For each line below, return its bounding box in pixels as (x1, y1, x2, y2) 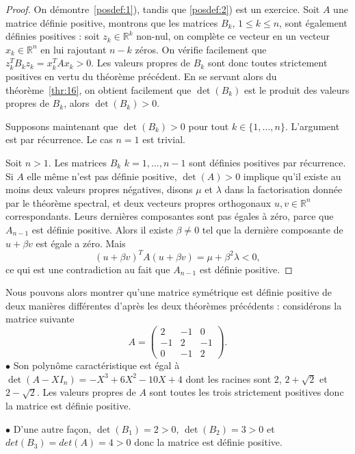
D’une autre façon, (13, 421, 92, 436)
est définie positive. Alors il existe (31, 222, 173, 236)
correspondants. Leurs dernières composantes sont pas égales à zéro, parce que (5, 209, 334, 223)
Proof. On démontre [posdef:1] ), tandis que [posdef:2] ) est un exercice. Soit (5, 2, 320, 16)
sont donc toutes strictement (207, 55, 328, 70)
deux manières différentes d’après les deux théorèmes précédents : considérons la (5, 298, 342, 312)
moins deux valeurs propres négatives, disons (5, 182, 193, 197)
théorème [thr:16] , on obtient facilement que (5, 82, 192, 97)
